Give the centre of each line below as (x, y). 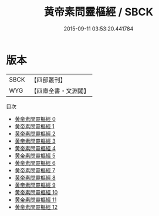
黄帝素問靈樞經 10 (36, 192)
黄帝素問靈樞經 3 (35, 141)
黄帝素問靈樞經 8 (35, 177)
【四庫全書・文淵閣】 (60, 90)
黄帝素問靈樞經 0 (35, 119)
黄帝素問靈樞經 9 (35, 185)
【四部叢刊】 (48, 80)
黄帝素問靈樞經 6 (35, 163)
